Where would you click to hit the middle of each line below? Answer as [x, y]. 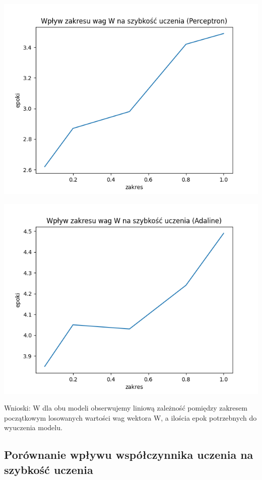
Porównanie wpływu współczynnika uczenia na [129, 455]
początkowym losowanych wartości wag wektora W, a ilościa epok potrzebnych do [130, 417]
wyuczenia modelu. [33, 427]
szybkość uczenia [49, 469]
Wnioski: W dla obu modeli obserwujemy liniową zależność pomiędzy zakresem [126, 408]
